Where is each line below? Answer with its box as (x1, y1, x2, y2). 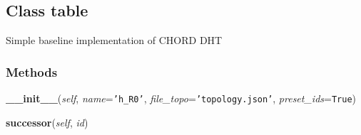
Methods (6, 63, 58, 80)
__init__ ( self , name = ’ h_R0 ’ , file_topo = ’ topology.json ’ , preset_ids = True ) (6, 91, 357, 106)
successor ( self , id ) (6, 114, 88, 129)
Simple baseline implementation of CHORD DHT (6, 33, 223, 48)
